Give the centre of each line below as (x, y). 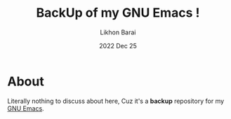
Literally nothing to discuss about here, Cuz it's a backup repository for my (116, 101)
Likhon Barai (118, 32)
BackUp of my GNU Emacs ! (118, 13)
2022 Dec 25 (118, 45)
